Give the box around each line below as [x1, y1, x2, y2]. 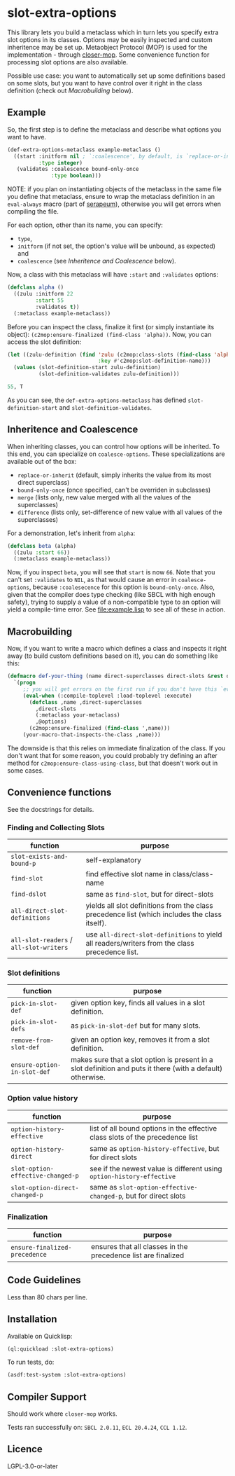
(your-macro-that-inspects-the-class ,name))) [22, 731, 161, 738]
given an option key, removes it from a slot [71, 1035, 210, 1044]
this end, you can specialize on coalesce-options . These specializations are [7, 450, 225, 458]
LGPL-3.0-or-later [7, 1462, 58, 1470]
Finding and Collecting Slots [7, 822, 105, 832]
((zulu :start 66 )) [13, 549, 71, 556]
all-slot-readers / [10, 934, 73, 944]
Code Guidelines [7, 1274, 82, 1286]
